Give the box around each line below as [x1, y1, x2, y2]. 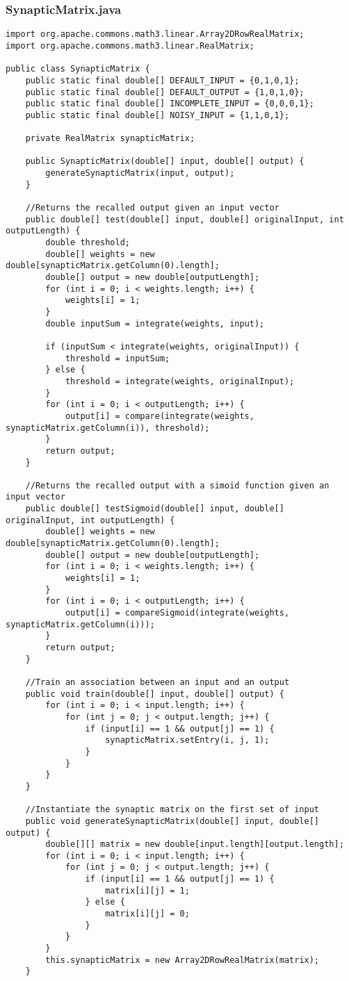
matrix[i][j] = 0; [105, 909, 190, 919]
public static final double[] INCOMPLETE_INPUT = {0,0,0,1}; [25, 99, 314, 109]
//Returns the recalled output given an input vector [25, 203, 279, 213]
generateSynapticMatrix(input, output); [45, 168, 235, 179]
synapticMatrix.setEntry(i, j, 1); [105, 735, 270, 745]
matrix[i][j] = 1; [105, 885, 190, 896]
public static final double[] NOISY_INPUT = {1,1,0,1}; [25, 110, 290, 120]
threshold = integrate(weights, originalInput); [65, 376, 295, 386]
